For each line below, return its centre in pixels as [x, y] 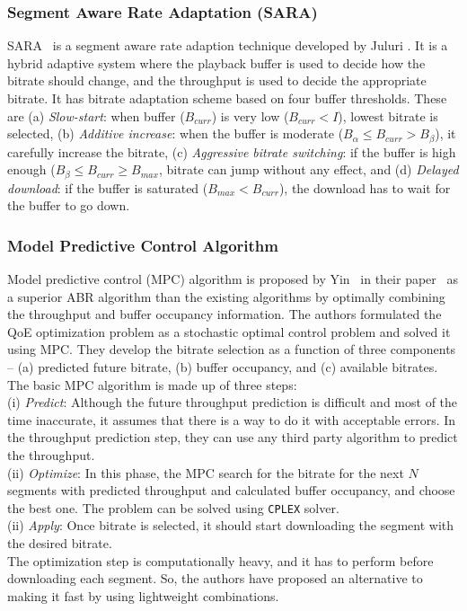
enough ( [31, 169]
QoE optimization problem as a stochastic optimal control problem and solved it [229, 331]
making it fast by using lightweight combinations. [143, 595]
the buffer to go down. [69, 205]
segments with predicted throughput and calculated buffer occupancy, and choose [231, 490]
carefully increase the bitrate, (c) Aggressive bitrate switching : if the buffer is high [232, 151]
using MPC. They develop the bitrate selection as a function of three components [232, 349]
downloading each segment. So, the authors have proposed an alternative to [215, 578]
